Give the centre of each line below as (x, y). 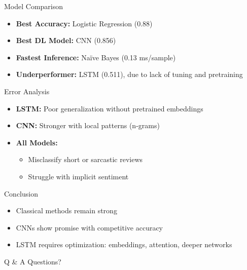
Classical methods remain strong (66, 210)
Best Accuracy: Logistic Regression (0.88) (84, 23)
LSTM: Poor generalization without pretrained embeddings (110, 108)
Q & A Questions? (33, 261)
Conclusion (21, 193)
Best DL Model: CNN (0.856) (66, 40)
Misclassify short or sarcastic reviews (85, 159)
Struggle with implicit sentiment (78, 176)
